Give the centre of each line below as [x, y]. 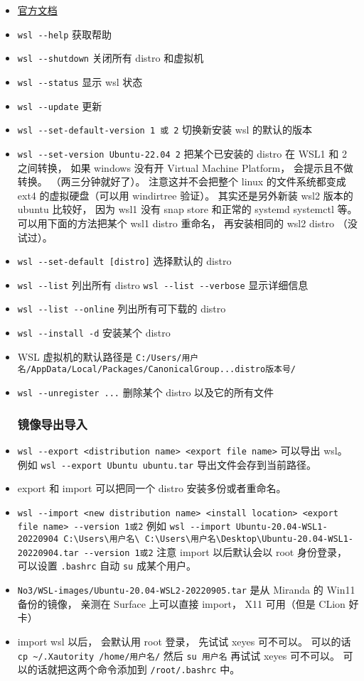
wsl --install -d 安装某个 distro [94, 333]
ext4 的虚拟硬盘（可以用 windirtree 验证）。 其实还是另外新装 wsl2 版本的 [185, 195]
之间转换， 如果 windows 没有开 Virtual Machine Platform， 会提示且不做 [185, 167]
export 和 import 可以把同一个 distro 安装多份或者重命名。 [152, 488]
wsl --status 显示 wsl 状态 [80, 81]
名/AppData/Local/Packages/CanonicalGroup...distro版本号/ [156, 370]
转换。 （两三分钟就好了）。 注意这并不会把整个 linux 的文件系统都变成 [182, 181]
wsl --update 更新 [60, 105]
